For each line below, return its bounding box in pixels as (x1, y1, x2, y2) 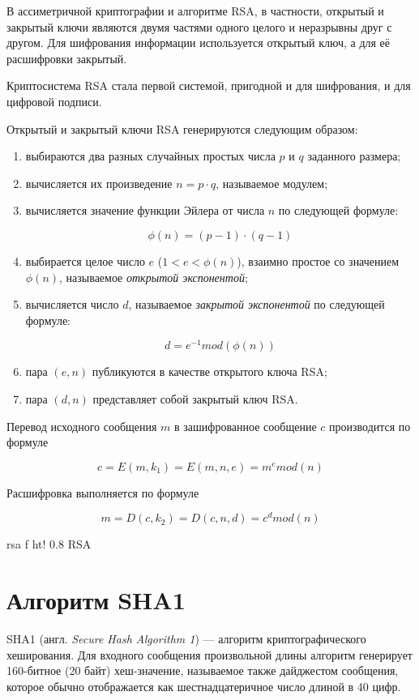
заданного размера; (307, 147, 401, 164)
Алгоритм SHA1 (6, 583, 186, 617)
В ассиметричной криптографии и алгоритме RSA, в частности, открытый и (6, 2, 384, 19)
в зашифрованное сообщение (174, 417, 317, 434)
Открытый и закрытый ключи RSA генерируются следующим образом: (6, 120, 358, 137)
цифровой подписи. (6, 92, 102, 109)
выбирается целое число (25, 252, 145, 269)
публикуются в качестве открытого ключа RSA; (92, 363, 327, 380)
